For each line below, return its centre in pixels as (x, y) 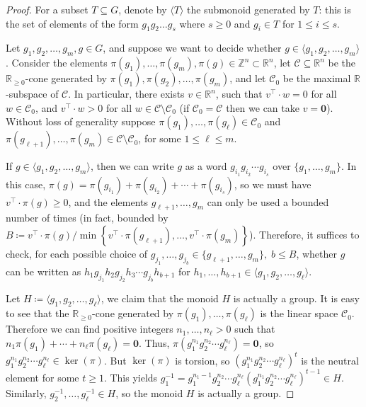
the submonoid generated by (248, 9)
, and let (248, 78)
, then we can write (132, 166)
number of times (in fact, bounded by (87, 218)
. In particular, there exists (126, 94)
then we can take (263, 107)
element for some (42, 377)
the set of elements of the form (72, 23)
